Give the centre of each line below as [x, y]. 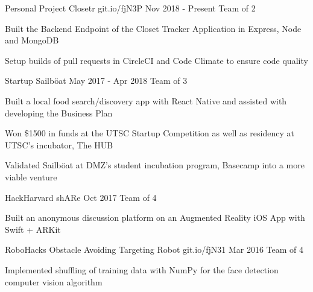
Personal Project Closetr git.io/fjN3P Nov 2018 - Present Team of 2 [130, 8]
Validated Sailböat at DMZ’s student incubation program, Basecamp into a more [155, 165]
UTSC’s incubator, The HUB [59, 144]
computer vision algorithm [54, 281]
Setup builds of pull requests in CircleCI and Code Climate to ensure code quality [156, 60]
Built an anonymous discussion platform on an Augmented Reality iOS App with [155, 217]
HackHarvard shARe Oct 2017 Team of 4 [81, 197]
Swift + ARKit [33, 229]
